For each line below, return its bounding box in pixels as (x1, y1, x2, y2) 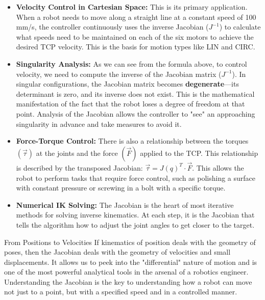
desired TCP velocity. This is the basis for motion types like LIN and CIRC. (16, 41, 255, 52)
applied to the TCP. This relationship (140, 147, 258, 158)
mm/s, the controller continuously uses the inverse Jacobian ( (16, 21, 209, 32)
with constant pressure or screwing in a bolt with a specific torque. (16, 182, 226, 193)
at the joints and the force (36, 147, 118, 158)
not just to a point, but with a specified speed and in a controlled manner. (4, 286, 237, 297)
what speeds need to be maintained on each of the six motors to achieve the (16, 31, 254, 42)
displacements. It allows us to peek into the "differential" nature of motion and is (4, 256, 257, 267)
